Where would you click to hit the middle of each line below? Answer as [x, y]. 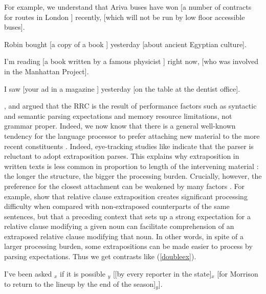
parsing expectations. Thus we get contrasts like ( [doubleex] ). [100, 256]
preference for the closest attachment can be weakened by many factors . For [124, 186]
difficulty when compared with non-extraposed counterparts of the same [117, 206]
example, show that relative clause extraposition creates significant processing [126, 196]
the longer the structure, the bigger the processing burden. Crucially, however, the [133, 176]
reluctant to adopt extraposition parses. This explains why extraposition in [122, 156]
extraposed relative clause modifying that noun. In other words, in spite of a [124, 236]
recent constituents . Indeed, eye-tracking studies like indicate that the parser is [129, 146]
